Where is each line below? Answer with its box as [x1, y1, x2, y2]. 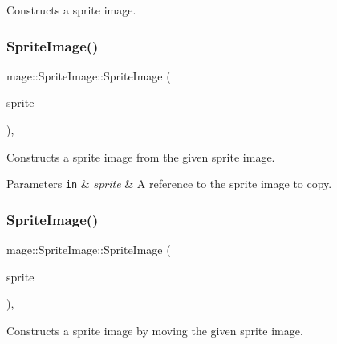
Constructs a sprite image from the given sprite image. [6, 148, 275, 165]
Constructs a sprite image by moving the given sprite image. [6, 321, 303, 338]
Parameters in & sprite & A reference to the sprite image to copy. [6, 175, 332, 192]
